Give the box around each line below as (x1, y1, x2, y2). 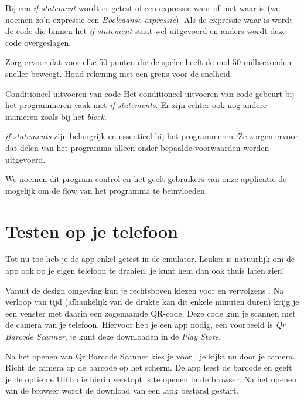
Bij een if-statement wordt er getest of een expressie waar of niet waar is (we (5, 2, 280, 14)
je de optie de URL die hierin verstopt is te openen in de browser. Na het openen (5, 372, 296, 385)
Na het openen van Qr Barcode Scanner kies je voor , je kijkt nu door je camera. (5, 349, 295, 362)
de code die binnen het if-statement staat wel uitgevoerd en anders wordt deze (5, 25, 286, 37)
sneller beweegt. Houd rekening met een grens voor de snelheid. (5, 67, 233, 79)
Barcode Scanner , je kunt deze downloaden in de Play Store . (5, 330, 221, 342)
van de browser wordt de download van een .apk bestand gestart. (5, 384, 239, 396)
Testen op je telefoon (5, 219, 178, 243)
